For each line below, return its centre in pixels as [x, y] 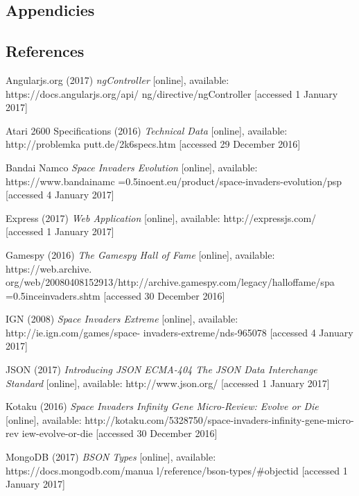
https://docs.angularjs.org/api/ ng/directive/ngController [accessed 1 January [172, 93]
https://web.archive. [49, 268]
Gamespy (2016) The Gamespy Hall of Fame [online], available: [140, 254]
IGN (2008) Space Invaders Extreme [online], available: [122, 319]
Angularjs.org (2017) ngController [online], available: [117, 79]
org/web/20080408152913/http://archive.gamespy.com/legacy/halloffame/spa [170, 282]
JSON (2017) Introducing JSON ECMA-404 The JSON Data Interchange [161, 369]
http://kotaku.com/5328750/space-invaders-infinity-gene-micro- [219, 419]
